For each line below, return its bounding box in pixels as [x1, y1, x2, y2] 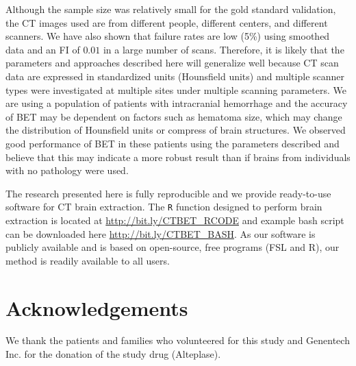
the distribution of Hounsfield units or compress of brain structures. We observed [5, 123, 346, 137]
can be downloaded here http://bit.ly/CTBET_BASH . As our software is [5, 226, 316, 241]
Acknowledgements [5, 293, 188, 321]
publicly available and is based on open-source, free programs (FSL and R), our [5, 240, 340, 254]
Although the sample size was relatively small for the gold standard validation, [5, 2, 336, 16]
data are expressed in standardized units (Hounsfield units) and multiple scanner [5, 69, 345, 83]
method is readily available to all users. [5, 253, 170, 267]
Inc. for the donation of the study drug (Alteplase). [5, 347, 221, 361]
